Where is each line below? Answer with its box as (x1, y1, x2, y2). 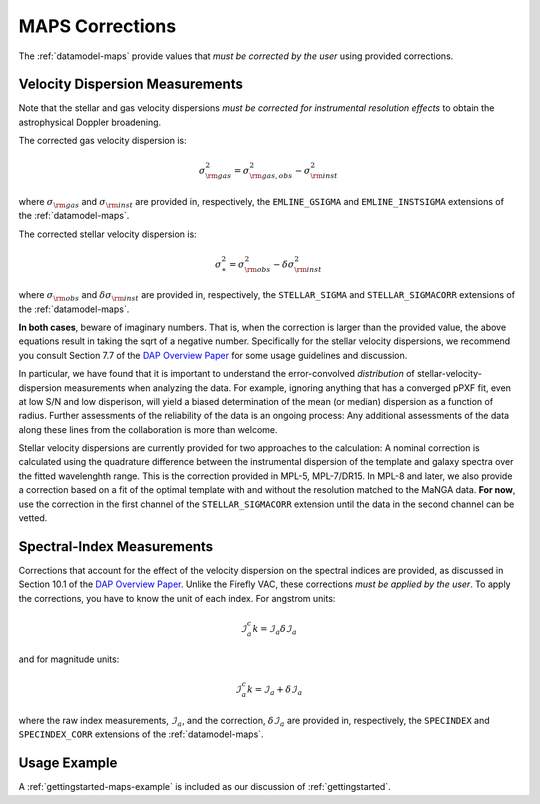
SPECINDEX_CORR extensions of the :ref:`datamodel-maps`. (18, 728, 264, 740)
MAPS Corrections (18, 15, 177, 37)
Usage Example (18, 755, 118, 772)
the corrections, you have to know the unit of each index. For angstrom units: (18, 592, 336, 604)
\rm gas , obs (249, 171, 293, 181)
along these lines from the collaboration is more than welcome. (18, 423, 279, 435)
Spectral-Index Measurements (18, 538, 214, 555)
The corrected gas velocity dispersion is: (18, 135, 187, 147)
